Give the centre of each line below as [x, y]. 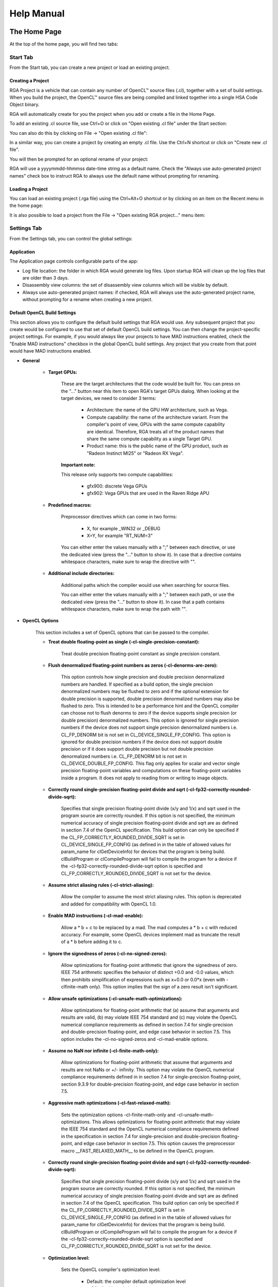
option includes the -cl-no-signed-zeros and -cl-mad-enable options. [135, 1039]
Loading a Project [29, 189]
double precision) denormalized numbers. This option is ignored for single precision [150, 720]
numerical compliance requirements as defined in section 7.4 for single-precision [147, 1024]
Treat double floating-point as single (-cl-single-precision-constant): [124, 642]
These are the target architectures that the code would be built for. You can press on [151, 384]
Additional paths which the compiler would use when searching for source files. [145, 585]
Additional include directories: [81, 573]
